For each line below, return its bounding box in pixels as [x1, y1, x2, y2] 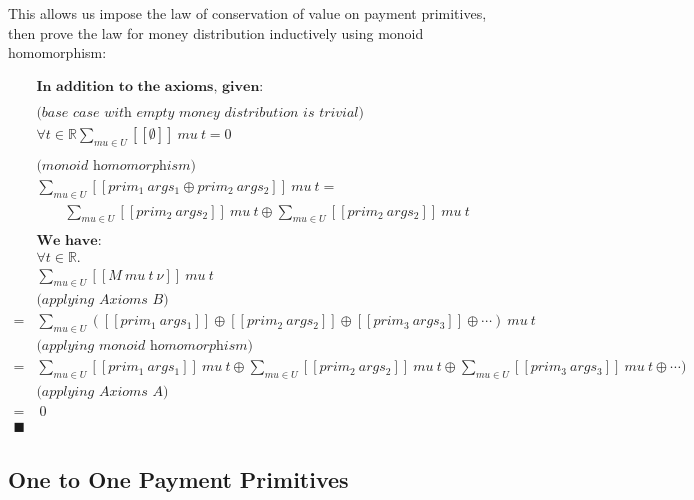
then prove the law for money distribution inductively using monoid [8, 22, 424, 43]
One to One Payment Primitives [8, 463, 349, 494]
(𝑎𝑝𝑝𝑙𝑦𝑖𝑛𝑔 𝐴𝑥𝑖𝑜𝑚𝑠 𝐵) [36, 293, 169, 308]
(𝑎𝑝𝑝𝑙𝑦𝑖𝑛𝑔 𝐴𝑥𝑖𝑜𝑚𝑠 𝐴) [36, 385, 169, 400]
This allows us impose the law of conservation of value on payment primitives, [8, 3, 487, 23]
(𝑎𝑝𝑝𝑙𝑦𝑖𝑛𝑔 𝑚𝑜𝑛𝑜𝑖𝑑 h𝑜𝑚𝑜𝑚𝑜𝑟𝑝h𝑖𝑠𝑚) [36, 339, 253, 354]
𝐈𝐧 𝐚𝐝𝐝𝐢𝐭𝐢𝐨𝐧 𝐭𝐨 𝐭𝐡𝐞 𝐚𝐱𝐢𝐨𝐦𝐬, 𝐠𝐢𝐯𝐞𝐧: [36, 79, 264, 94]
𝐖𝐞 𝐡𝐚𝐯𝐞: [36, 234, 102, 249]
